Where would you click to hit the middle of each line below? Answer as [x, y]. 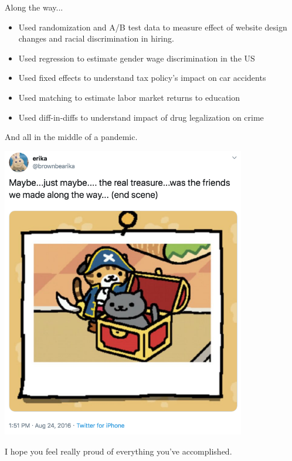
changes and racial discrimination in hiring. [96, 38]
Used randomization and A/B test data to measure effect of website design [153, 27]
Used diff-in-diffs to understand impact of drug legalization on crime [141, 117]
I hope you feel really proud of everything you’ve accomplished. [118, 451]
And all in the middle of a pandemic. [71, 137]
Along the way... [34, 7]
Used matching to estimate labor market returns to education [129, 97]
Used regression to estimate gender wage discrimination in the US [137, 58]
